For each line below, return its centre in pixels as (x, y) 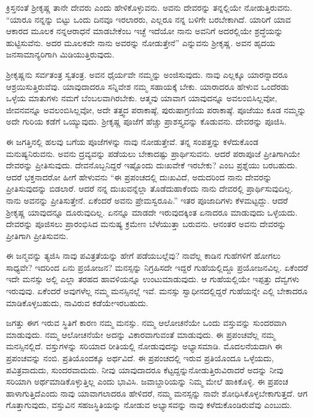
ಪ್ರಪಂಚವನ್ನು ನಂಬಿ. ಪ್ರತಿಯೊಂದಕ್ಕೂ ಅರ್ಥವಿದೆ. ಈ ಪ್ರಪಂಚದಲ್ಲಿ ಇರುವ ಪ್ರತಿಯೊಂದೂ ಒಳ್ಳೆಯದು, (140, 358)
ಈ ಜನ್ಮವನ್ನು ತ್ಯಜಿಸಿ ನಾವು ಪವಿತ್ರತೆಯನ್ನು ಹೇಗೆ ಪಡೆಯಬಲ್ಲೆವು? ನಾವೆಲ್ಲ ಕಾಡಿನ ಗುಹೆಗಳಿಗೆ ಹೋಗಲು (143, 256)
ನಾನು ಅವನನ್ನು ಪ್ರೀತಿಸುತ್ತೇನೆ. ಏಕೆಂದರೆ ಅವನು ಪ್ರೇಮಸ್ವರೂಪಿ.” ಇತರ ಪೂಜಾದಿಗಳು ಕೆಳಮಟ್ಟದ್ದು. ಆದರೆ (147, 200)
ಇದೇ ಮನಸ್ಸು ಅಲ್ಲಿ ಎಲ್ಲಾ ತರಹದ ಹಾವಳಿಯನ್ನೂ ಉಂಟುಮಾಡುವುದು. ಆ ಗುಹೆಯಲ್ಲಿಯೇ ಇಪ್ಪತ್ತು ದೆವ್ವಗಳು (153, 279)
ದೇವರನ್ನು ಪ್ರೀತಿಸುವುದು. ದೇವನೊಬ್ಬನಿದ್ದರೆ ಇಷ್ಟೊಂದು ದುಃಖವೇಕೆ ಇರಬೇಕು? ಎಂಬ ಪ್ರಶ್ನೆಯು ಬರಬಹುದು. (152, 165)
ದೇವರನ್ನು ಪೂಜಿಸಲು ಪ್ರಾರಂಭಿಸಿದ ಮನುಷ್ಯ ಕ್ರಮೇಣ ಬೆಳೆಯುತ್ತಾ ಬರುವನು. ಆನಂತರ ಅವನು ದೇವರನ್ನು (146, 224)
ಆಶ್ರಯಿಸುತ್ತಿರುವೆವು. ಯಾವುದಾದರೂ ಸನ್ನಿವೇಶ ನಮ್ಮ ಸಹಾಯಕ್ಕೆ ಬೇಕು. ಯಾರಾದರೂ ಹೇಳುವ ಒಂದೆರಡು (148, 86)
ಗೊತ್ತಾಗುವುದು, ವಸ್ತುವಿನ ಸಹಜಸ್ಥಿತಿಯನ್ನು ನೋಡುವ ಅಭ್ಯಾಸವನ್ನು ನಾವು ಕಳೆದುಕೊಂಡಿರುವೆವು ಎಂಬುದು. (149, 405)
